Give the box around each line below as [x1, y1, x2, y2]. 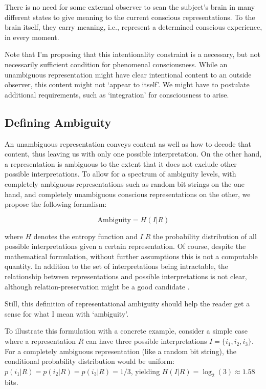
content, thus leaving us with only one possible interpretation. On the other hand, [5, 148, 262, 159]
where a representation [5, 336, 76, 346]
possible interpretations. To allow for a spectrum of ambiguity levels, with [5, 168, 236, 179]
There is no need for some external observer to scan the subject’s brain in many [5, 2, 255, 12]
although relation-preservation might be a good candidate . [5, 281, 190, 291]
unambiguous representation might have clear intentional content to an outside [5, 69, 252, 80]
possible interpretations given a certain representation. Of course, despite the [5, 241, 246, 251]
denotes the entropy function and [33, 230, 138, 241]
